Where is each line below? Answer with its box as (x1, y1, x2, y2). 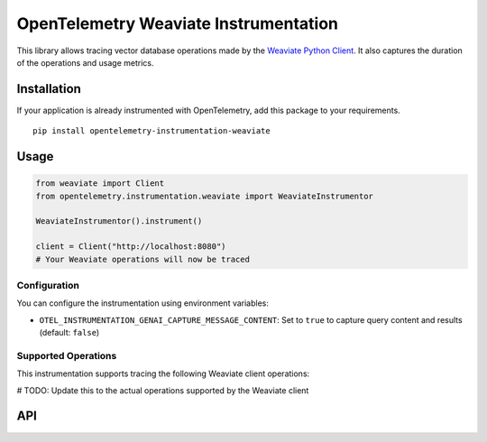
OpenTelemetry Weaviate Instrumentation (16, 14, 338, 33)
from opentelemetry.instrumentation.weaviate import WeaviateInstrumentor (35, 190, 374, 201)
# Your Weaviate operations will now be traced (35, 253, 250, 264)
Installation (16, 81, 81, 97)
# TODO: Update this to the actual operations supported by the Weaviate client (16, 384, 309, 396)
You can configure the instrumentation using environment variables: (16, 298, 270, 308)
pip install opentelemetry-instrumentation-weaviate (32, 126, 271, 136)
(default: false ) (39, 327, 100, 338)
